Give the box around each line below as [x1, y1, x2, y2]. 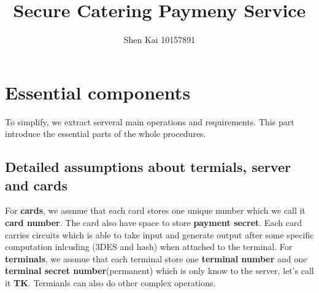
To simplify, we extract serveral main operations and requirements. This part [5, 115, 294, 128]
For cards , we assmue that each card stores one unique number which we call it [5, 204, 306, 217]
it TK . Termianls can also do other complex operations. [5, 276, 216, 289]
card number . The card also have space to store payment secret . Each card [5, 216, 302, 229]
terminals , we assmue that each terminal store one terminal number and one [5, 252, 307, 265]
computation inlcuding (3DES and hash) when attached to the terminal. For [5, 240, 293, 253]
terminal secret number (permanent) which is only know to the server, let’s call [5, 264, 314, 277]
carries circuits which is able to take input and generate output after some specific [5, 228, 314, 241]
